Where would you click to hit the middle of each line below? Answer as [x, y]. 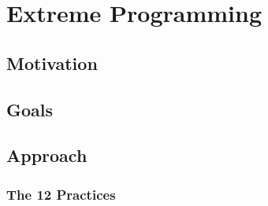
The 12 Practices [61, 194]
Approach [47, 155]
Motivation [52, 63]
